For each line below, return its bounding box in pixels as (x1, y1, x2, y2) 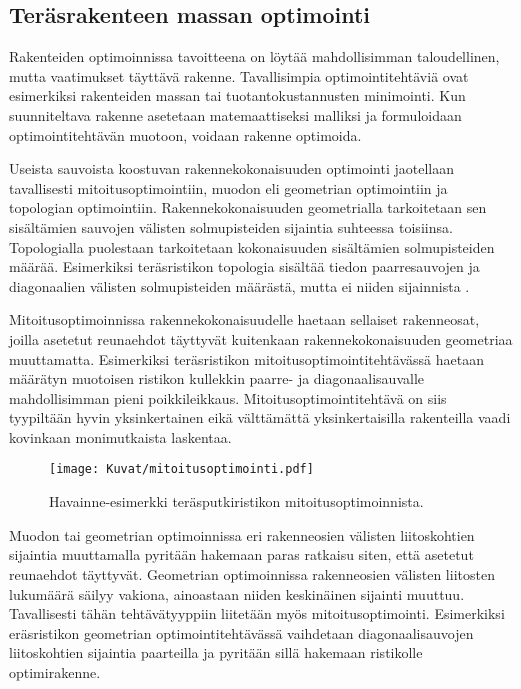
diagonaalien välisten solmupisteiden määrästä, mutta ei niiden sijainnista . (9, 275, 470, 296)
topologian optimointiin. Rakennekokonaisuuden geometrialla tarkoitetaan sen (9, 197, 487, 218)
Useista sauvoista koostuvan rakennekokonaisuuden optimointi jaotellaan (9, 158, 455, 179)
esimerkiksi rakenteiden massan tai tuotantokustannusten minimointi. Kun (9, 85, 466, 106)
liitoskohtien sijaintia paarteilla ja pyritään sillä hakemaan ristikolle (9, 642, 423, 663)
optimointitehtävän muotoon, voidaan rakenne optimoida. (9, 124, 362, 145)
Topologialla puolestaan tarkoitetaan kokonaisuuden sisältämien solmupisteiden (9, 236, 495, 257)
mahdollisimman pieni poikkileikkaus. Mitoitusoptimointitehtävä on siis (9, 387, 447, 408)
